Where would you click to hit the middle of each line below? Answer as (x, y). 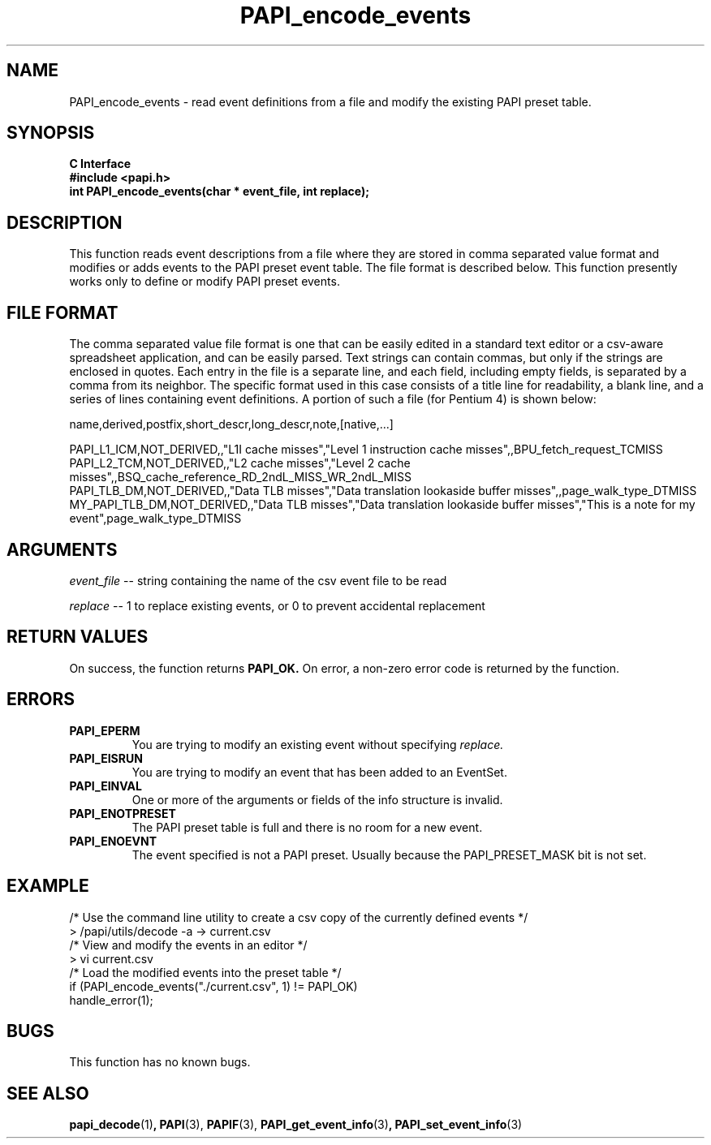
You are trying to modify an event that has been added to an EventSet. (319, 772)
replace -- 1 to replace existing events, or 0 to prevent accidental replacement (277, 605)
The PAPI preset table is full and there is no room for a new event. (307, 827)
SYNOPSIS (51, 133)
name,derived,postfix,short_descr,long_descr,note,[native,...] (231, 424)
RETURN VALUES (78, 637)
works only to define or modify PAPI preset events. (205, 282)
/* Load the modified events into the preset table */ (205, 972)
